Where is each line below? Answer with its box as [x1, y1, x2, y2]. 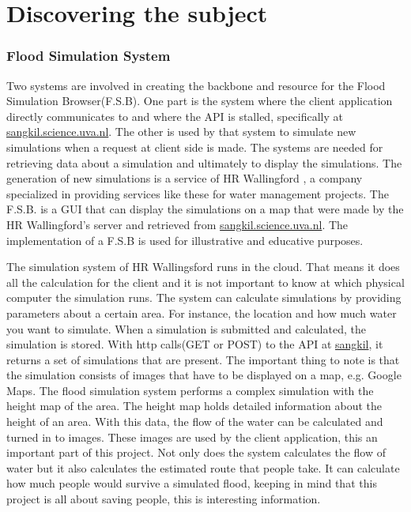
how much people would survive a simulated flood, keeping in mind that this [6, 475, 377, 491]
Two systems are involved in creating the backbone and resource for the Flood [6, 77, 386, 93]
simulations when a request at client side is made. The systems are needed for [6, 138, 383, 155]
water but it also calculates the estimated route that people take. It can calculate [6, 459, 400, 476]
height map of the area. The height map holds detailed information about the [6, 397, 383, 414]
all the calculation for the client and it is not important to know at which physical [6, 273, 405, 290]
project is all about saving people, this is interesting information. [6, 491, 321, 507]
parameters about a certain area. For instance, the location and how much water [6, 304, 397, 321]
